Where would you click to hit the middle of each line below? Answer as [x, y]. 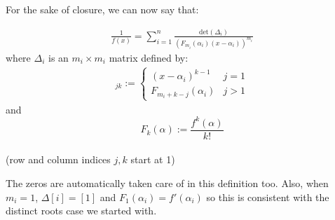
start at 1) [153, 159]
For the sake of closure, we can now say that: [102, 9]
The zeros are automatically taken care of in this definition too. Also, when [167, 183]
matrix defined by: [149, 57]
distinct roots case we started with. [81, 211]
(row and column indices [58, 159]
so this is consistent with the [268, 197]
